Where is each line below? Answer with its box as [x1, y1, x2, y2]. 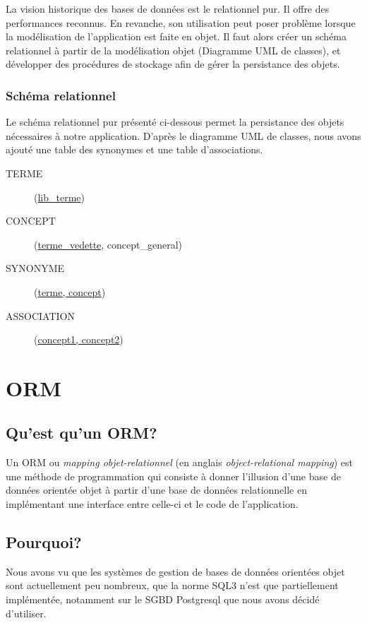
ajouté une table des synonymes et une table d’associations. [6, 142, 263, 157]
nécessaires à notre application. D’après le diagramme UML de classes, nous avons [6, 128, 361, 143]
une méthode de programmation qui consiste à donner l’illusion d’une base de [6, 468, 341, 483]
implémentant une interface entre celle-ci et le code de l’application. [6, 497, 299, 511]
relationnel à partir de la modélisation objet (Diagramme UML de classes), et [6, 42, 341, 57]
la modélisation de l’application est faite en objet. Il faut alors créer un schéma [6, 29, 347, 44]
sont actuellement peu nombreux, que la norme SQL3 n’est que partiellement [6, 578, 339, 593]
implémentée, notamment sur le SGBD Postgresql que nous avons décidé [6, 592, 320, 607]
